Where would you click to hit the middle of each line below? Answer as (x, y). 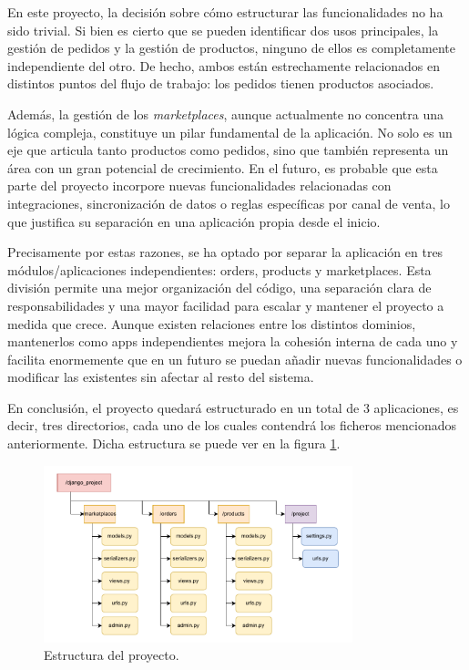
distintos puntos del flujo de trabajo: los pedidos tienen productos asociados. (221, 83)
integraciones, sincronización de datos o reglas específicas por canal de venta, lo (229, 203)
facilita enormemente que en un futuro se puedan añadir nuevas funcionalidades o (235, 359)
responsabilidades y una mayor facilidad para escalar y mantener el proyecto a (226, 305)
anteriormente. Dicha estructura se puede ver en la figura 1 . (174, 443)
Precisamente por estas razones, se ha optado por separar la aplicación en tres (225, 252)
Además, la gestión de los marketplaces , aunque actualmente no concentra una (226, 113)
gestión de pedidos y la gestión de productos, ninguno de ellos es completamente (232, 48)
